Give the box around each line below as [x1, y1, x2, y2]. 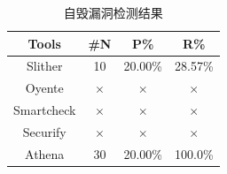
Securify [22, 122, 67, 140]
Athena [25, 144, 65, 163]
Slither [26, 57, 63, 75]
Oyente [25, 79, 64, 97]
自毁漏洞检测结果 [63, 4, 163, 21]
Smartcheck [13, 101, 76, 119]
